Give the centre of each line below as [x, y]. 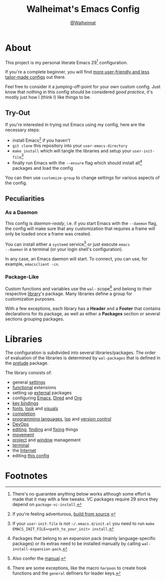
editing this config [31, 456]
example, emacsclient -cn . [32, 264]
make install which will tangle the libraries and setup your [72, 151]
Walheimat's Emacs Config [83, 9]
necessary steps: [23, 130]
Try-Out [18, 113]
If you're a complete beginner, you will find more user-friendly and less [77, 72]
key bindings [25, 403]
